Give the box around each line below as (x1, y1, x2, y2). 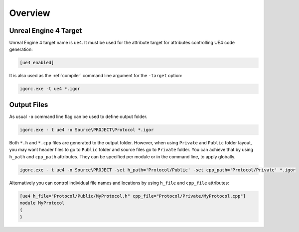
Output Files (9, 100, 48, 109)
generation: (9, 46, 33, 52)
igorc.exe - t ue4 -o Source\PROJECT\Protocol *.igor (19, 127, 154, 132)
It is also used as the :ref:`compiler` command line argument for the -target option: (9, 73, 183, 79)
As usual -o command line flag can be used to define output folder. (9, 114, 148, 119)
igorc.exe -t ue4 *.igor (19, 86, 81, 92)
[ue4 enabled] (19, 60, 54, 66)
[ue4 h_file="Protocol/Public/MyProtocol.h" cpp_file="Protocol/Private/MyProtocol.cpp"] (19, 193, 246, 199)
